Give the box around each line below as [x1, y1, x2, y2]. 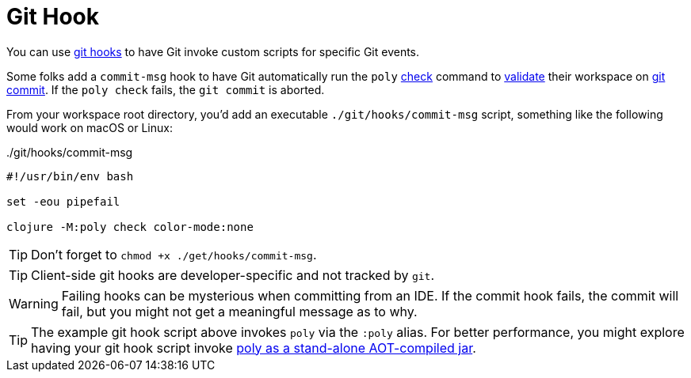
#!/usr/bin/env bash [6, 169, 134, 183]
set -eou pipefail [6, 195, 120, 208]
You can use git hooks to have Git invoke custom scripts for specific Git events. [6, 44, 420, 59]
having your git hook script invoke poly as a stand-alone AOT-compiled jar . [31, 339, 476, 356]
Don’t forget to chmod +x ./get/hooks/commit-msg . [31, 246, 317, 263]
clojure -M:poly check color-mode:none [6, 220, 254, 233]
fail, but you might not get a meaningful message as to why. [61, 303, 418, 319]
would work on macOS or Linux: [6, 120, 173, 134]
